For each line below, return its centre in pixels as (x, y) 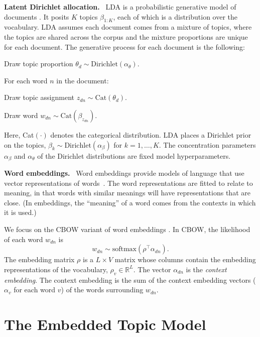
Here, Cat (19, 134)
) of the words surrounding (102, 290)
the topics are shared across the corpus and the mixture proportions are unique (126, 36)
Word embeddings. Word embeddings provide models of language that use (124, 173)
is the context (206, 269)
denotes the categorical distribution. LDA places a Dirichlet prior (151, 134)
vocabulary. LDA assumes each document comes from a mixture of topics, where (128, 27)
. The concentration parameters (207, 144)
